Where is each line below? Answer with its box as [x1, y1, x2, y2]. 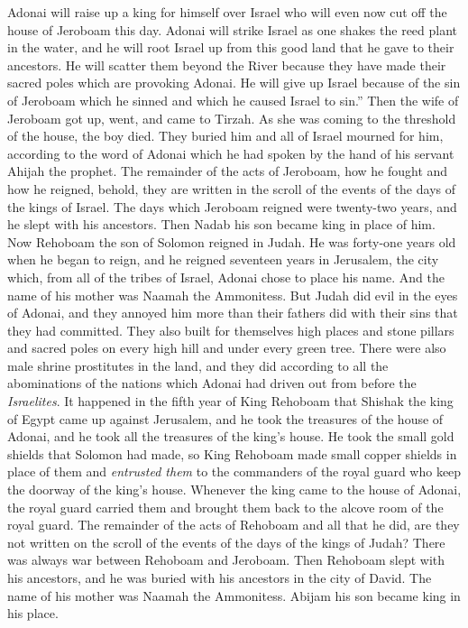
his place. [7, 604, 59, 623]
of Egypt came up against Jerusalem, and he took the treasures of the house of [7, 409, 444, 428]
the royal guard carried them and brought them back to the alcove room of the [7, 497, 444, 516]
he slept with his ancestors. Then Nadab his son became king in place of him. [7, 215, 436, 234]
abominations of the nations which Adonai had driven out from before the [7, 374, 417, 392]
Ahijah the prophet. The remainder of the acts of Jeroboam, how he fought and [7, 162, 448, 180]
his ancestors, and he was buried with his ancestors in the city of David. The [7, 568, 432, 586]
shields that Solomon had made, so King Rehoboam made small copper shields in [7, 444, 457, 463]
